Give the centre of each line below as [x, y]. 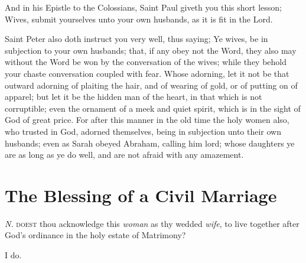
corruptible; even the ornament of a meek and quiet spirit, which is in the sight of [153, 108]
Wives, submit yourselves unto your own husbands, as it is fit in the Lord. [139, 19]
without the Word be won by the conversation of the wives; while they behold [146, 62]
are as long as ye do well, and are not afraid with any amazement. [124, 155]
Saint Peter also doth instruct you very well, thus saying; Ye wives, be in [136, 39]
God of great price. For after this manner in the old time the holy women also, [147, 120]
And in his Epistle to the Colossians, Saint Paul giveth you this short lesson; [143, 7]
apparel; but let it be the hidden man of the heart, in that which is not [134, 97]
